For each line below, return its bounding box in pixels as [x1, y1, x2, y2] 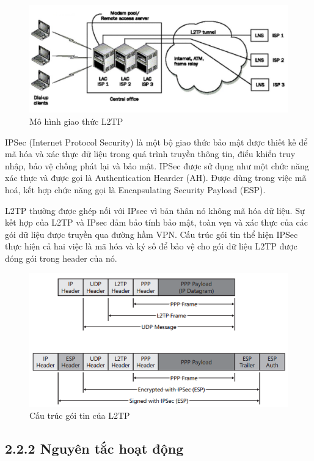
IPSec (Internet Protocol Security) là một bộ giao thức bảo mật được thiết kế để [5, 135, 308, 148]
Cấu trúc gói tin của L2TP [29, 409, 130, 422]
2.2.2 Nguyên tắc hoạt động [5, 439, 184, 458]
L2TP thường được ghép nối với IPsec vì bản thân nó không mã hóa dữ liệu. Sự [5, 204, 305, 216]
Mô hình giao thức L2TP [29, 114, 123, 127]
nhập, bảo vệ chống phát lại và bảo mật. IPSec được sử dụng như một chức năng [5, 159, 309, 172]
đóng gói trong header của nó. [5, 251, 117, 264]
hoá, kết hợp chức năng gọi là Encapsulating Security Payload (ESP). [5, 183, 266, 196]
